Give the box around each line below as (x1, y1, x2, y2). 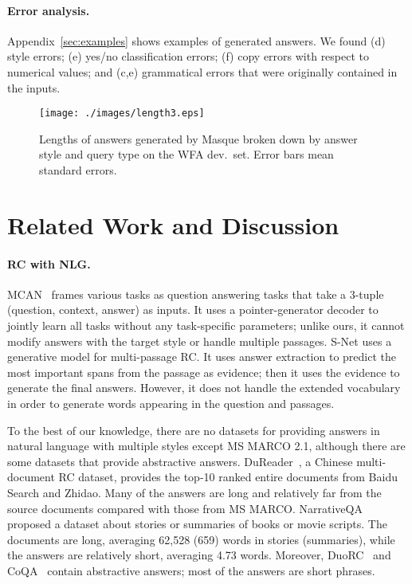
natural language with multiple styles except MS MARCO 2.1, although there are (7, 437, 406, 454)
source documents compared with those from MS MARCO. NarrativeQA (7, 500, 363, 516)
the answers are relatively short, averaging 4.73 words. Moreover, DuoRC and (7, 547, 391, 563)
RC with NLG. (7, 255, 91, 272)
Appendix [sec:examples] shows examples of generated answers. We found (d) (7, 32, 386, 49)
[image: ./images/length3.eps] (39, 108, 205, 120)
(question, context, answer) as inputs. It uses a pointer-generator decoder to (7, 301, 379, 318)
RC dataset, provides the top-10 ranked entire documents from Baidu (58, 468, 398, 485)
